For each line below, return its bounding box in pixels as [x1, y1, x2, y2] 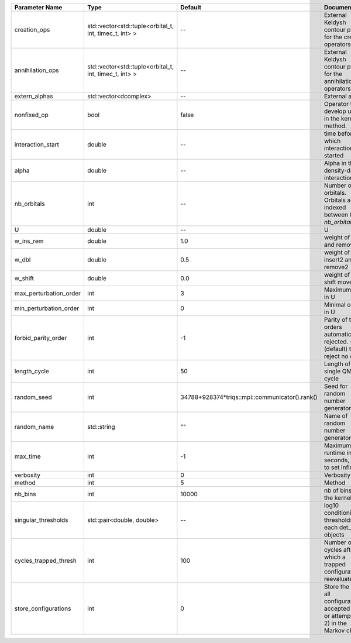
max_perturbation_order [14, 290, 81, 297]
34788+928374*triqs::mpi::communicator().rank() [180, 393, 318, 401]
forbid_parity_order [14, 334, 67, 342]
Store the [324, 583, 349, 590]
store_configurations [14, 604, 71, 613]
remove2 [324, 263, 349, 271]
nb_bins [14, 490, 36, 498]
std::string [87, 423, 115, 431]
